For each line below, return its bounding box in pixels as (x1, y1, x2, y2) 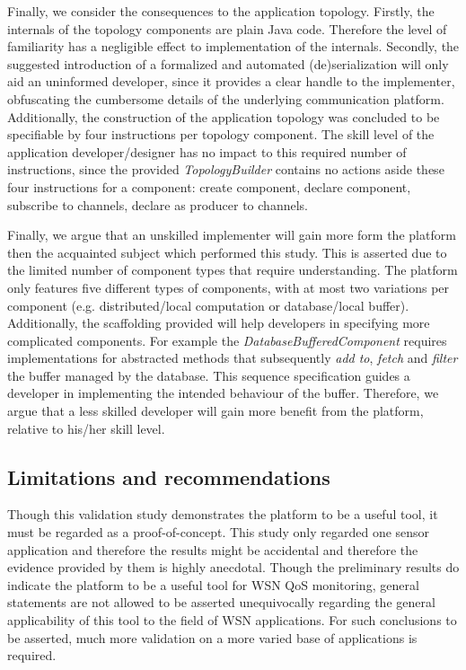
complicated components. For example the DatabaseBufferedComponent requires (7, 331, 447, 349)
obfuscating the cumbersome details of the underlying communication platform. (7, 89, 444, 108)
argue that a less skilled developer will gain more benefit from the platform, (7, 401, 424, 420)
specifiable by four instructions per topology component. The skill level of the (7, 125, 435, 144)
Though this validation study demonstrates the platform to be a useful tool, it (7, 505, 438, 524)
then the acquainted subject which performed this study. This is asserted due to (7, 242, 447, 261)
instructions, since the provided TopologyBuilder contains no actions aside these (7, 160, 444, 179)
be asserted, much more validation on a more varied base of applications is (7, 628, 418, 647)
